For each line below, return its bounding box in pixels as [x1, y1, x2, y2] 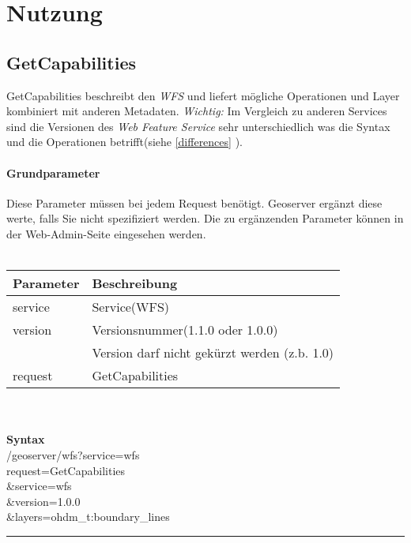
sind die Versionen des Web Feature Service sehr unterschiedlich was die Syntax [6, 118, 390, 134]
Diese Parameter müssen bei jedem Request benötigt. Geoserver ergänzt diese [6, 194, 383, 211]
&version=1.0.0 [6, 492, 81, 509]
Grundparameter [6, 164, 100, 181]
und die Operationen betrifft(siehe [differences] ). [6, 133, 243, 150]
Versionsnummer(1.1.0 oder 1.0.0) [92, 320, 278, 339]
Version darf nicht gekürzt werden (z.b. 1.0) [92, 343, 334, 362]
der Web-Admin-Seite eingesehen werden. [6, 225, 206, 242]
